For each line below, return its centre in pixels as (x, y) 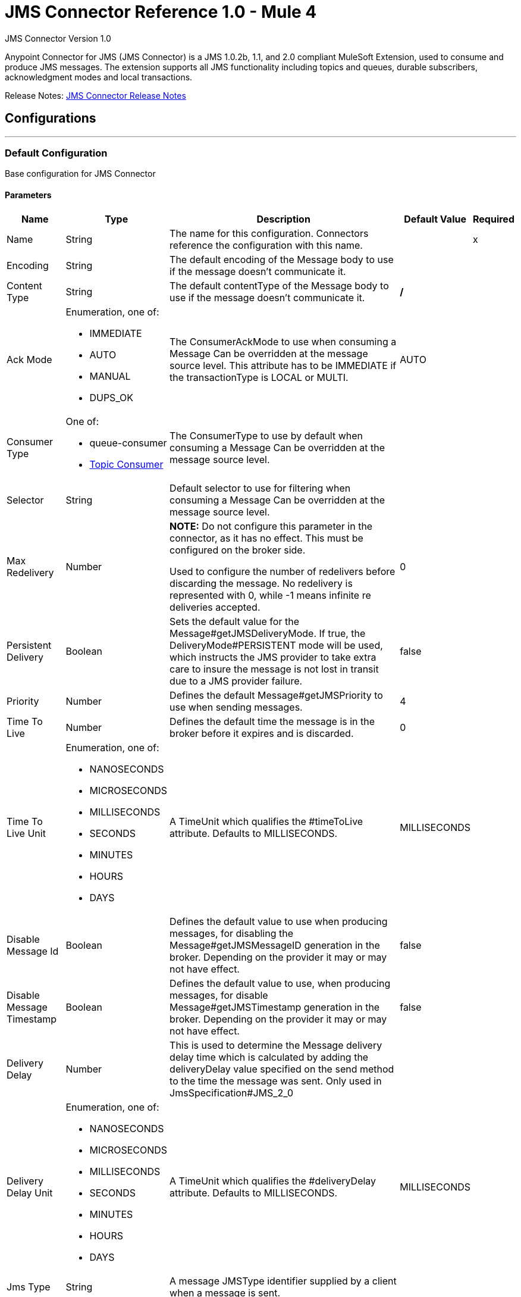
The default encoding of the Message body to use (282, 259)
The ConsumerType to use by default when (266, 435)
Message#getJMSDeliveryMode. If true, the (268, 633)
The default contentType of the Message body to (279, 285)
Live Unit (26, 833)
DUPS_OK (112, 397)
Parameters (28, 195)
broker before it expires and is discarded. (262, 733)
